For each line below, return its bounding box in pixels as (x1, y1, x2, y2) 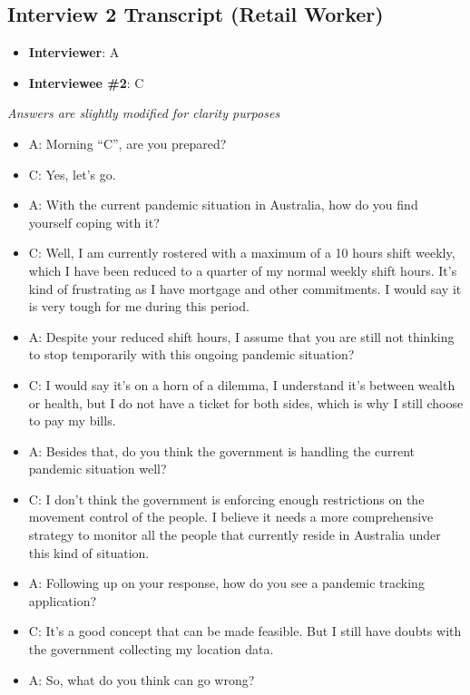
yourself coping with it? (28, 212, 160, 231)
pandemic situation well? (28, 459, 167, 478)
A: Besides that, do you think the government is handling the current (28, 441, 416, 460)
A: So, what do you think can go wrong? (28, 670, 255, 689)
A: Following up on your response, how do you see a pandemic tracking (28, 573, 425, 592)
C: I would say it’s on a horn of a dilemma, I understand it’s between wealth (28, 375, 455, 394)
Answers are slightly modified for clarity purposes (7, 103, 280, 122)
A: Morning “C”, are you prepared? (28, 133, 227, 152)
